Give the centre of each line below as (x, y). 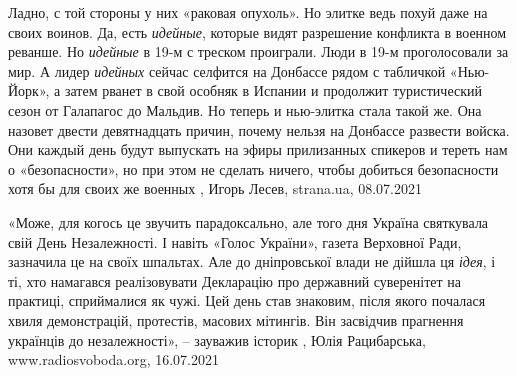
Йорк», (29, 90)
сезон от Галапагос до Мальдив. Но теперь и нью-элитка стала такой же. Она (245, 109)
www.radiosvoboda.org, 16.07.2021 (113, 359)
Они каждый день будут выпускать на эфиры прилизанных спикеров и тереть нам (258, 149)
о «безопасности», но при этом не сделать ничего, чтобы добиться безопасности (253, 168)
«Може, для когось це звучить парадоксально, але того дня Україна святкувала (248, 221)
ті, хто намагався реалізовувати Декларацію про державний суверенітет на (234, 280)
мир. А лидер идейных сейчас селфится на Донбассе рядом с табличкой (227, 70)
